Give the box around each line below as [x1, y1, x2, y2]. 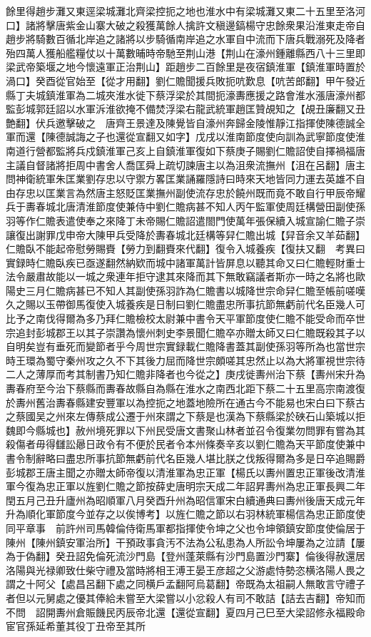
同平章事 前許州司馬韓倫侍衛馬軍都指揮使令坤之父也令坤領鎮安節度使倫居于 [6, 520, 365, 535]
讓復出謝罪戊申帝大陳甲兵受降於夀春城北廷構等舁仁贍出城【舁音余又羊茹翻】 [6, 227, 365, 242]
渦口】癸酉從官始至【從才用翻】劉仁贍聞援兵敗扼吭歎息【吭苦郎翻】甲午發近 [6, 73, 365, 88]
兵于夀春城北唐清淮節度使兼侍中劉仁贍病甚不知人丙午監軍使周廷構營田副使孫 [6, 199, 365, 214]
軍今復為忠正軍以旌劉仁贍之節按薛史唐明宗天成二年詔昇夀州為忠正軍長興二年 [6, 479, 365, 494]
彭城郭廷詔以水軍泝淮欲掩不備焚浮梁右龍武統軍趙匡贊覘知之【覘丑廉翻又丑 [15, 101, 365, 116]
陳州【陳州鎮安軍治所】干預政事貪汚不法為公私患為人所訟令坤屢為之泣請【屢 [6, 534, 365, 549]
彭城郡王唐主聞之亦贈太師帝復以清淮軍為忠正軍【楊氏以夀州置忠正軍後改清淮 [6, 464, 365, 479]
